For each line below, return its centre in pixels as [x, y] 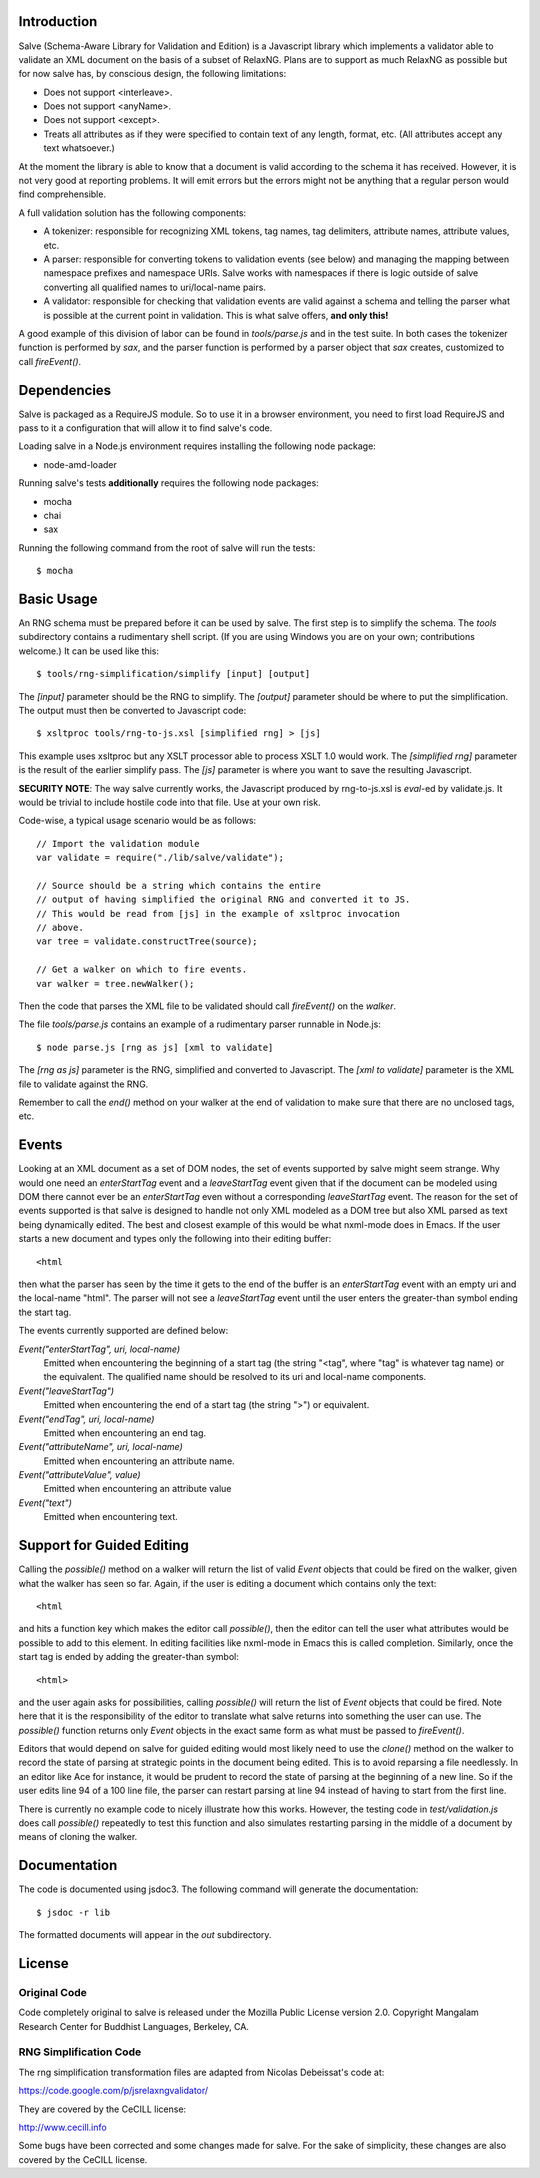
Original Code [52, 1992]
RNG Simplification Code [80, 2052]
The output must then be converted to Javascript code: [132, 710]
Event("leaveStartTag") [66, 1391]
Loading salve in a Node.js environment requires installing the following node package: [197, 446]
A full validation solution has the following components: [132, 212]
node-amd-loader [80, 464]
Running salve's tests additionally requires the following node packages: [168, 483]
